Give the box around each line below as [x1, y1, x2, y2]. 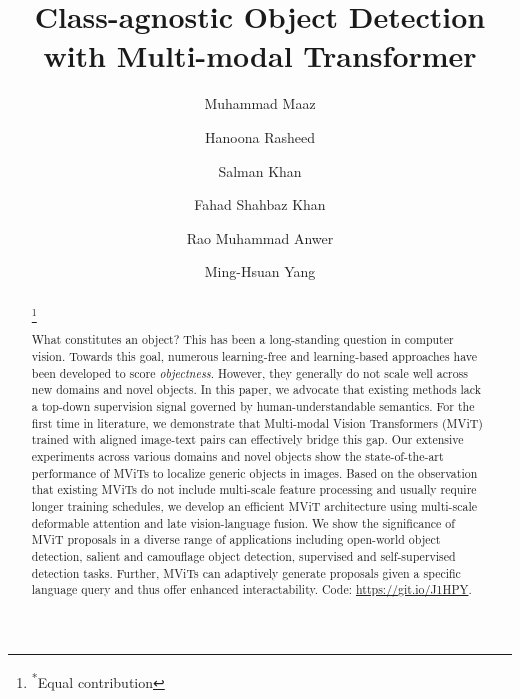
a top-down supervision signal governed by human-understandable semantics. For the [31, 398, 475, 415]
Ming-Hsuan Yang [204, 261, 316, 282]
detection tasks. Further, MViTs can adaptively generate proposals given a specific [31, 564, 461, 581]
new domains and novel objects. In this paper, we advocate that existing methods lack [31, 381, 482, 398]
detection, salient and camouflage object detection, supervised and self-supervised [31, 547, 456, 564]
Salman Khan [218, 160, 302, 181]
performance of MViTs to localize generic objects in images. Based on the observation [31, 464, 478, 481]
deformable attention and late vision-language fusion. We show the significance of [31, 514, 455, 531]
